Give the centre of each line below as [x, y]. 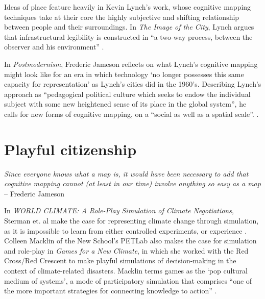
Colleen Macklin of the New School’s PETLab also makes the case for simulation [130, 241]
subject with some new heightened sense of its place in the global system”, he [125, 104]
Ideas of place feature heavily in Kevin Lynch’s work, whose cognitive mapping [128, 7]
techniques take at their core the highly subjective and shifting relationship [122, 17]
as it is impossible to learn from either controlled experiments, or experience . [126, 230]
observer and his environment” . [54, 47]
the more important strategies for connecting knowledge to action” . [111, 291]
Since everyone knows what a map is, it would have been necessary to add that [126, 173]
